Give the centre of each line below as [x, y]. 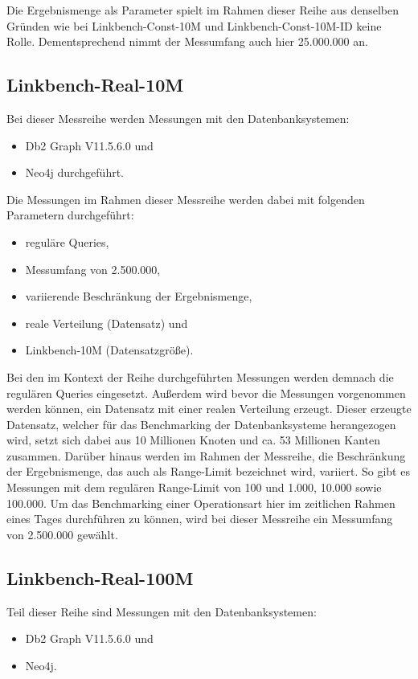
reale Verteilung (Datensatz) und [107, 323]
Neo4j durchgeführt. [75, 172]
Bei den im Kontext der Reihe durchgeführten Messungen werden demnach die [200, 376]
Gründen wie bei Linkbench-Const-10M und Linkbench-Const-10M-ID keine [194, 25]
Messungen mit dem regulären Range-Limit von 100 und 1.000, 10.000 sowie [194, 487]
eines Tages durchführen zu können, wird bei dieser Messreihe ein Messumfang [200, 519]
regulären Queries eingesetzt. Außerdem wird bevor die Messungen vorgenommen [206, 393]
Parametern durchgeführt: [70, 215]
